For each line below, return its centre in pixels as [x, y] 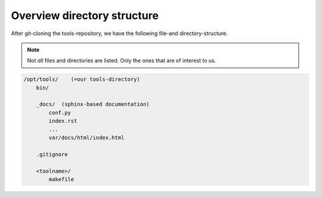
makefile [61, 179]
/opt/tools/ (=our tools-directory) [82, 79]
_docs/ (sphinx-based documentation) [93, 104]
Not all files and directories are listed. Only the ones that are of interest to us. [122, 61]
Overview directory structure [85, 15]
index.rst [63, 121]
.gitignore [52, 154]
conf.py [60, 112]
